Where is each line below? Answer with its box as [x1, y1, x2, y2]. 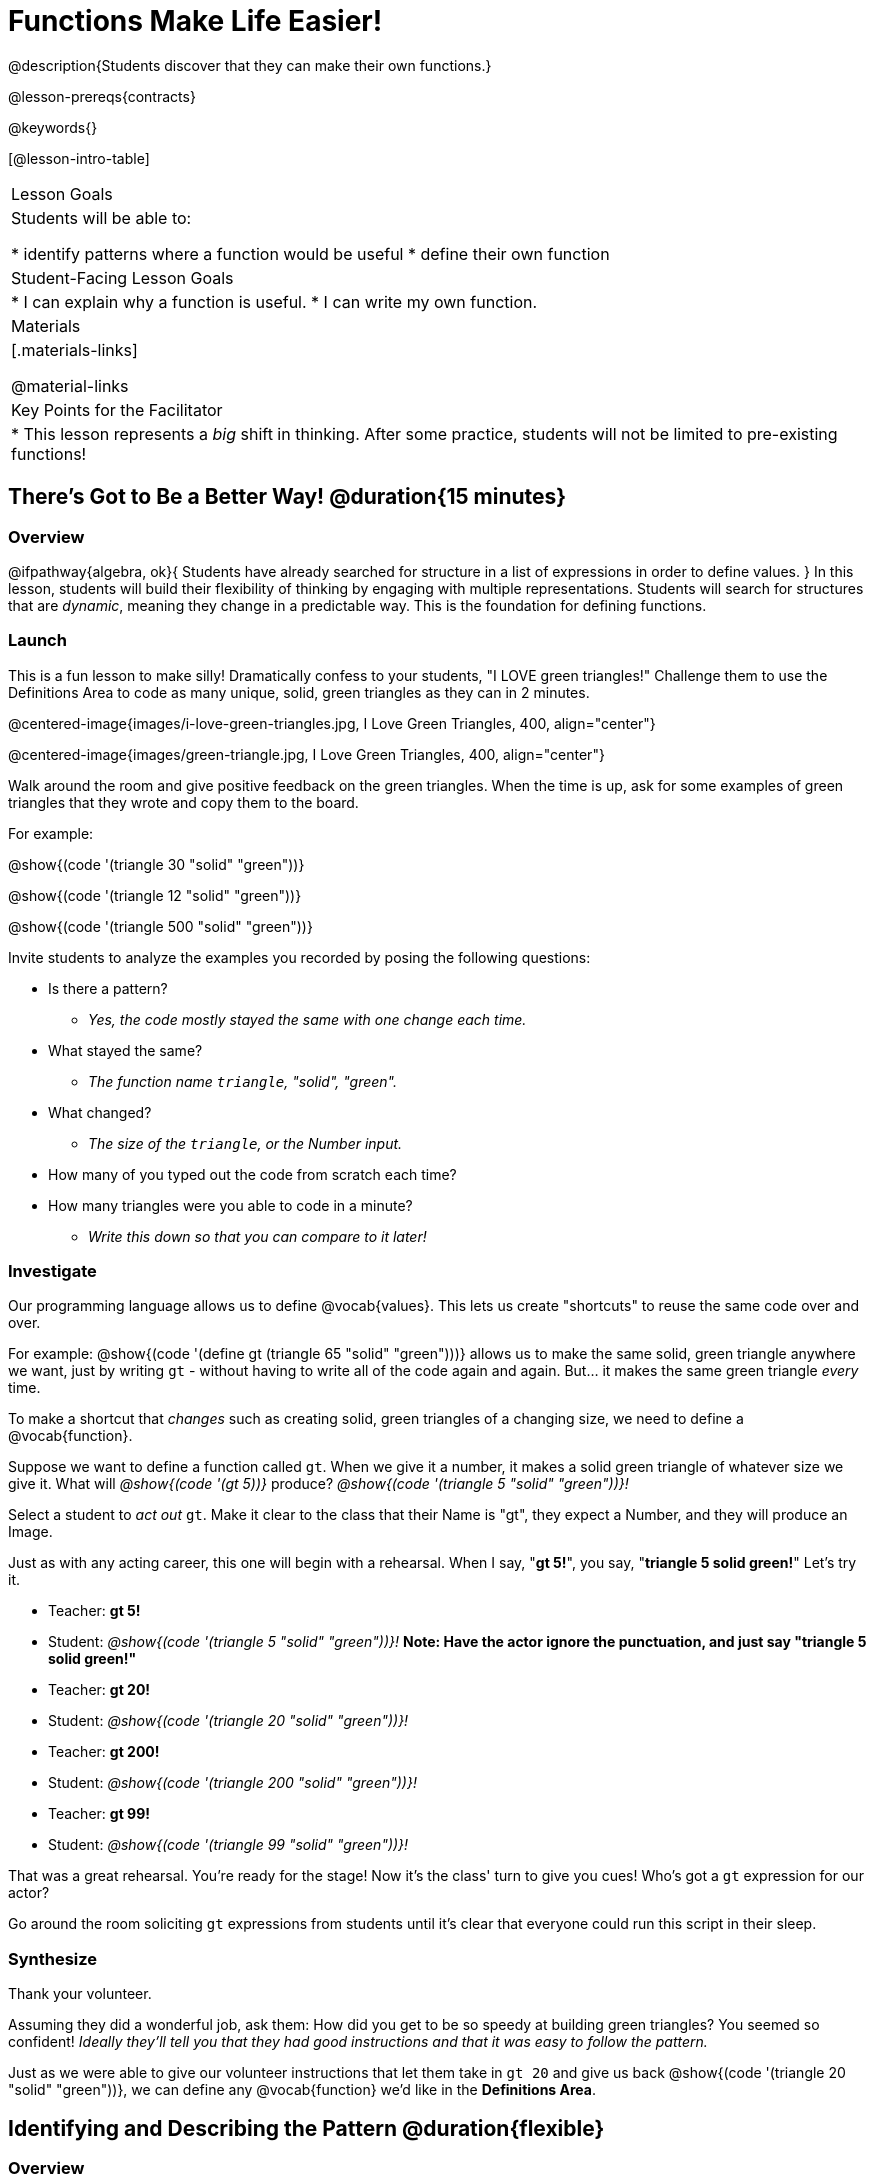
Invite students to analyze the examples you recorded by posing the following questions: [8, 948, 591, 966]
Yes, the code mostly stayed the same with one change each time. [88, 1010, 527, 1028]
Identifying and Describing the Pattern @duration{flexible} [8, 2115, 605, 2141]
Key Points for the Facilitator [11, 399, 223, 420]
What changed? [48, 1103, 152, 1121]
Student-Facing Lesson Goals [11, 267, 234, 288]
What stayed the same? [48, 1041, 203, 1059]
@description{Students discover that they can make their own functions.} [8, 56, 492, 74]
